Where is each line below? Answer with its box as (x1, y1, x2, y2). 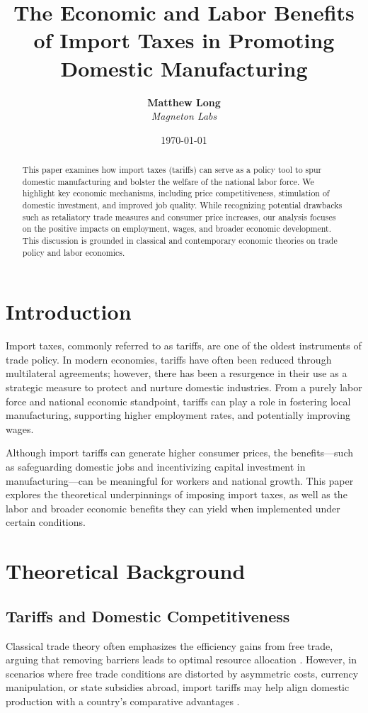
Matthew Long (147, 94, 221, 109)
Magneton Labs (151, 108, 217, 123)
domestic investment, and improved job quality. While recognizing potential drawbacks (22, 199, 343, 211)
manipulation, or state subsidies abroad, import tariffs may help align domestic (6, 680, 350, 695)
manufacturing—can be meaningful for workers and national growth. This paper (6, 473, 354, 488)
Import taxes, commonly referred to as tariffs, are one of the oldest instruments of (6, 338, 362, 353)
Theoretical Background (6, 556, 246, 585)
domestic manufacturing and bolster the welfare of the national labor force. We (22, 175, 314, 187)
